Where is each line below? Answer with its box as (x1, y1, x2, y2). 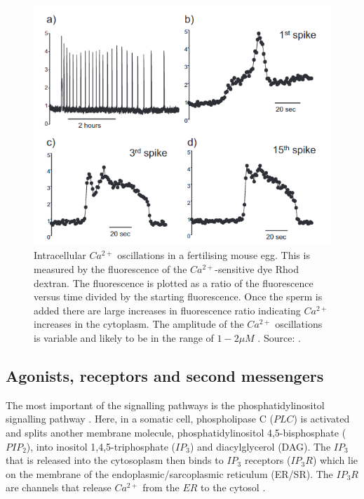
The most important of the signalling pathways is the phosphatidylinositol (6, 397, 325, 412)
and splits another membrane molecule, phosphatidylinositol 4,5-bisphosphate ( (6, 425, 346, 439)
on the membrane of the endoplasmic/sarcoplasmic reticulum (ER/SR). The (6, 466, 333, 481)
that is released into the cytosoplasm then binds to (6, 453, 224, 467)
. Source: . (257, 330, 301, 345)
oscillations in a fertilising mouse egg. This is (117, 248, 310, 262)
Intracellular (34, 248, 86, 262)
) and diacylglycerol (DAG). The (189, 439, 331, 453)
